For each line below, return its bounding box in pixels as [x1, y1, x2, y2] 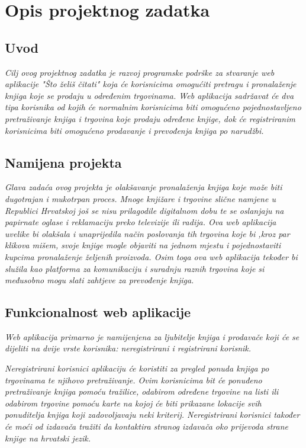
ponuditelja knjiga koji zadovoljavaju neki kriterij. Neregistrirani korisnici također [5, 408, 300, 421]
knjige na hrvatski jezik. [5, 431, 91, 444]
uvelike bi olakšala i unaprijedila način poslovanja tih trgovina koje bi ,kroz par [5, 227, 290, 239]
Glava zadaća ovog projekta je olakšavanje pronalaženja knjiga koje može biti [5, 181, 282, 193]
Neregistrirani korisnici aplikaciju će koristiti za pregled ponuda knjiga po [5, 362, 269, 375]
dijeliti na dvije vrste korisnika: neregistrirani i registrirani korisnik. [5, 342, 252, 354]
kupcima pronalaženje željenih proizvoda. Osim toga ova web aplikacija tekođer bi [5, 250, 298, 263]
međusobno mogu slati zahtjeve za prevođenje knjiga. [5, 274, 194, 286]
